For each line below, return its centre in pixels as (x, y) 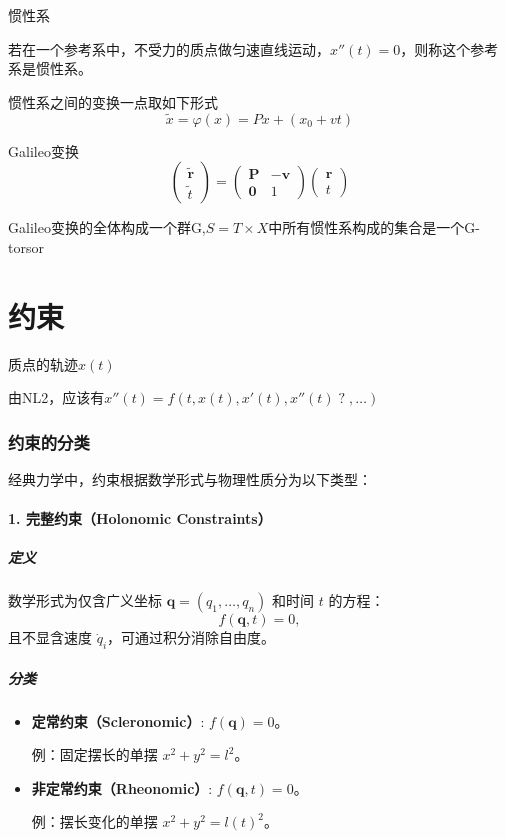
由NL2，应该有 (56, 397)
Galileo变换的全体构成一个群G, (107, 227)
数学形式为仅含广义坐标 (85, 600)
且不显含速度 (50, 637)
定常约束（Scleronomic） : (118, 720)
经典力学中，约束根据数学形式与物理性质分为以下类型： (190, 478)
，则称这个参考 (449, 48)
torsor (26, 246)
